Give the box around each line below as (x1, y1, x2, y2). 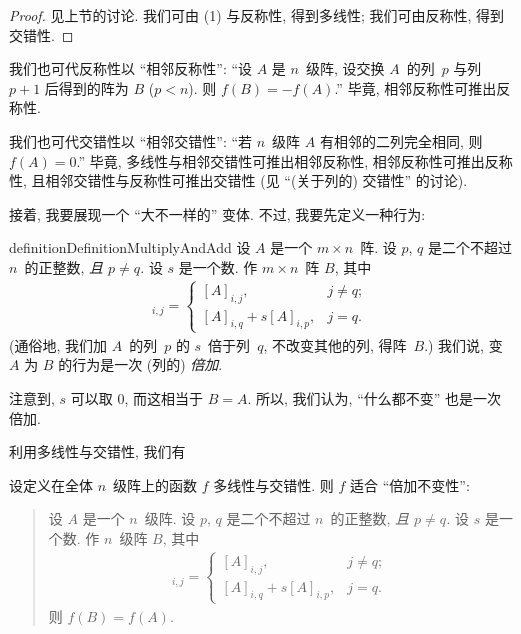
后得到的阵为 (44, 77, 129, 98)
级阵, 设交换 (305, 58, 385, 79)
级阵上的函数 (113, 474, 198, 495)
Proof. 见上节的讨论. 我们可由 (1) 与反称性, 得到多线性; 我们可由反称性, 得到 (9, 5, 504, 25)
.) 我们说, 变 (424, 334, 503, 355)
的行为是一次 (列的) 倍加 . (58, 354, 223, 375)
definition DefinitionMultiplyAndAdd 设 (9, 237, 251, 258)
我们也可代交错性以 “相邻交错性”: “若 (9, 130, 253, 151)
